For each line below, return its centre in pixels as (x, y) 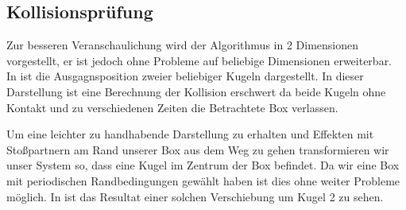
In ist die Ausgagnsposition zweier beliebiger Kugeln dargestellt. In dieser (185, 76)
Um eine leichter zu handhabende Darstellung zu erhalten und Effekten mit (190, 134)
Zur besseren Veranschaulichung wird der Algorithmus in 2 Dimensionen (183, 45)
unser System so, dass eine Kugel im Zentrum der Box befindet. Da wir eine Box (203, 165)
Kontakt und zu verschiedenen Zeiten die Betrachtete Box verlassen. (172, 107)
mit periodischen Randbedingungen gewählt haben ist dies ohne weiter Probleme (203, 180)
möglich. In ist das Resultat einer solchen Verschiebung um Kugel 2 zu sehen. (195, 196)
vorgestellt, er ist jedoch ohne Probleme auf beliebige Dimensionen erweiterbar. (199, 60)
